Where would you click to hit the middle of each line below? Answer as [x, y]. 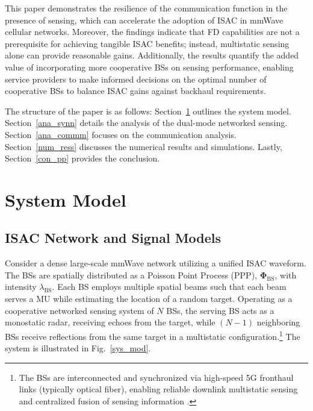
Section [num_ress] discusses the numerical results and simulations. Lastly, [144, 146]
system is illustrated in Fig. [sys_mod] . [78, 348]
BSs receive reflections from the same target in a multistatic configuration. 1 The [153, 335]
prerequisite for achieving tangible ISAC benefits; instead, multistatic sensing [147, 43]
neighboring [278, 322]
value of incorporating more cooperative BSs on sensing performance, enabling [149, 67]
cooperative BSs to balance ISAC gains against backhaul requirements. [135, 91]
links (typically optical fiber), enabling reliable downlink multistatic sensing [158, 389]
